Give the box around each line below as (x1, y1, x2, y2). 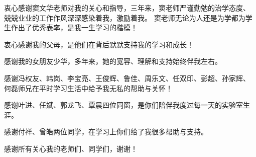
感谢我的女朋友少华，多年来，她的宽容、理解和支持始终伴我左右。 (4, 56, 222, 66)
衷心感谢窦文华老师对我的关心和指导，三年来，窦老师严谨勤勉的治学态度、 (4, 3, 250, 13)
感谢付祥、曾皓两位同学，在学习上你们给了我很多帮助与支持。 (4, 126, 208, 137)
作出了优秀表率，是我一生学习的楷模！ (11, 22, 138, 33)
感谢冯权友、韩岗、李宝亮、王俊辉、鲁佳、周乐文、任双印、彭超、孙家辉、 (4, 72, 250, 83)
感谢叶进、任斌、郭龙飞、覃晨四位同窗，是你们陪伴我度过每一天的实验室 (4, 100, 243, 110)
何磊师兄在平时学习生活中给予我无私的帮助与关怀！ (4, 83, 173, 93)
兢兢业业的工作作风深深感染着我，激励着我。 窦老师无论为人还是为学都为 (4, 12, 245, 23)
